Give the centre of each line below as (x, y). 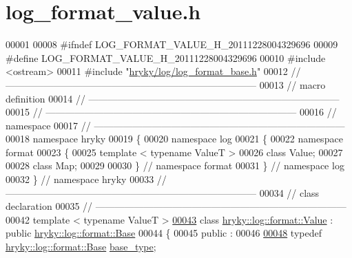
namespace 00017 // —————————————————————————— (175, 125)
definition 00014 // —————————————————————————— (173, 98)
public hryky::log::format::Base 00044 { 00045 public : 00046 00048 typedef (164, 233)
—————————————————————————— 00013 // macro (166, 84)
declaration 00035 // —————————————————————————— (176, 206)
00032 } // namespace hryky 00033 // (86, 179)
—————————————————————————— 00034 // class (163, 192)
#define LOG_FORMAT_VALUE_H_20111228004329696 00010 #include (166, 57)
